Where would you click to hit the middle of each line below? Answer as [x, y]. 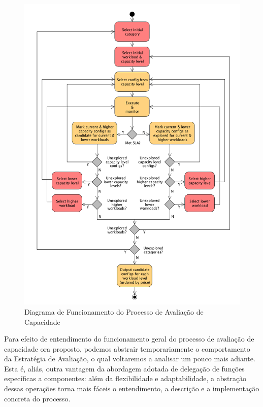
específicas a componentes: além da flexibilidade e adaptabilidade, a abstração [125, 378]
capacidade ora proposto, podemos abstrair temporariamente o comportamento [127, 348]
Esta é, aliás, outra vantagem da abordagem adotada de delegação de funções [124, 368]
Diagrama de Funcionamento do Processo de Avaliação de [114, 311]
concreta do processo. [37, 398]
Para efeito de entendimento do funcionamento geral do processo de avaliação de [129, 339]
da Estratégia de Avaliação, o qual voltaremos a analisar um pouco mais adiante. [130, 359]
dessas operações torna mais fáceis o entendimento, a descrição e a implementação [132, 388]
